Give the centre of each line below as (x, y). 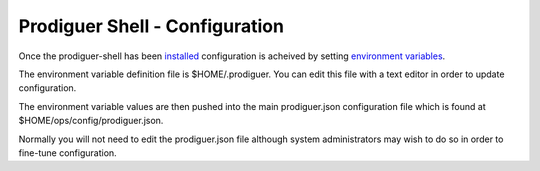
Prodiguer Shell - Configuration (151, 26)
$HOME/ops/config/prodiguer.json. (91, 121)
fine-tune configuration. (67, 152)
